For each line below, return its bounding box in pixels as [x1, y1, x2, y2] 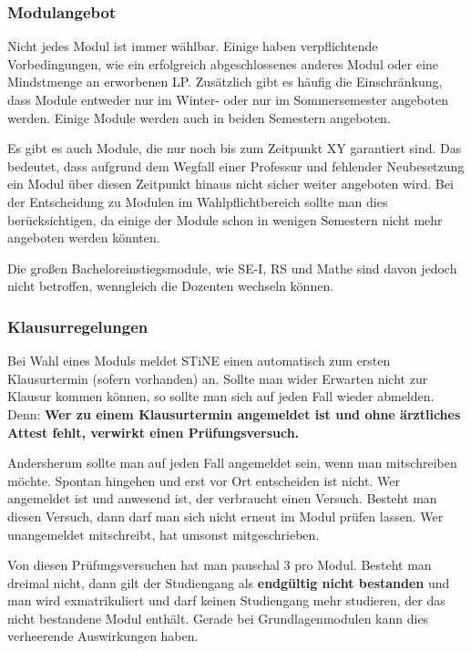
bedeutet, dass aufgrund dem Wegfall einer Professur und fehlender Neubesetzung [7, 156, 465, 175]
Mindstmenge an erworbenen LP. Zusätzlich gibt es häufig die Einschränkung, [7, 72, 443, 91]
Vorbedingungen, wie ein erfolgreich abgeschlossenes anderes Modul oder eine [7, 54, 439, 73]
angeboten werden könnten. [7, 228, 160, 247]
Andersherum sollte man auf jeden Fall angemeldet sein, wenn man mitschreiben [7, 453, 457, 472]
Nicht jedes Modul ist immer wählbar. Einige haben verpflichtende [7, 36, 378, 56]
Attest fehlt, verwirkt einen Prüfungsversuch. [7, 422, 300, 441]
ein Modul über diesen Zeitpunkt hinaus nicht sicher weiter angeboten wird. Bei [7, 174, 454, 193]
